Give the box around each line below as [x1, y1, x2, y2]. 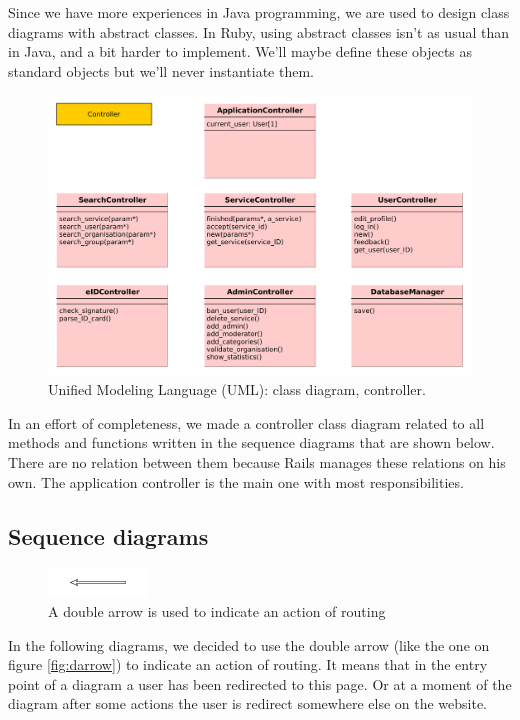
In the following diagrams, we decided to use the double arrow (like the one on [8, 634, 490, 655]
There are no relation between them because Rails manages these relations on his [8, 452, 506, 473]
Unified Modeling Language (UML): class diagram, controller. [48, 379, 426, 400]
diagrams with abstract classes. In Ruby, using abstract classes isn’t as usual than [8, 21, 510, 42]
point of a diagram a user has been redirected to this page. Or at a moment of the [8, 673, 512, 694]
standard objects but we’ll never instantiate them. [8, 60, 314, 81]
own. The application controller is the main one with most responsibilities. [8, 471, 464, 492]
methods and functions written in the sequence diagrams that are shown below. [8, 432, 495, 453]
